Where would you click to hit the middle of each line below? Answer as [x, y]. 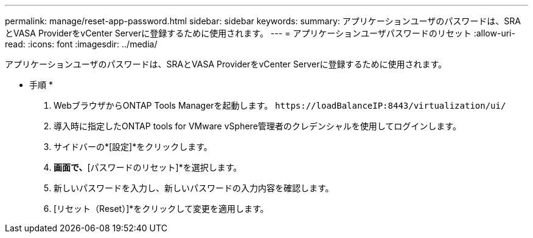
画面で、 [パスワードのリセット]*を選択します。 [148, 167]
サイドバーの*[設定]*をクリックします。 [133, 147]
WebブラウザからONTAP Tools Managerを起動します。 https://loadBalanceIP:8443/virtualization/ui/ [280, 105]
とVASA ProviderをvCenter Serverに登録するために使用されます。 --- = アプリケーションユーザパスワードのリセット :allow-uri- [260, 33]
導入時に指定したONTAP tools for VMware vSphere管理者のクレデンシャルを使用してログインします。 [257, 126]
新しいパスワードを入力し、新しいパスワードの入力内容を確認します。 [194, 188]
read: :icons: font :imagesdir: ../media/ [81, 44]
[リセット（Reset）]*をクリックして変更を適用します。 [161, 209]
